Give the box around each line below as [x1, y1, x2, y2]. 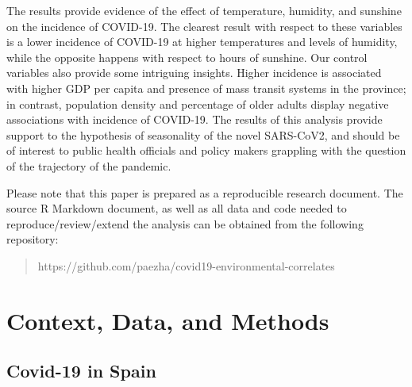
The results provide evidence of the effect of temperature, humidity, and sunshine [6, 2, 402, 18]
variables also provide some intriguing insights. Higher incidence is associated [6, 64, 382, 81]
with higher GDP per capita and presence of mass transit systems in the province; [6, 79, 406, 96]
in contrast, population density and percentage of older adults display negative [6, 95, 389, 112]
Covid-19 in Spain [6, 358, 156, 383]
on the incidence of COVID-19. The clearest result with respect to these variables [6, 17, 402, 34]
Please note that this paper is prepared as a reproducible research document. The [6, 184, 403, 201]
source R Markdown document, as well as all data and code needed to [6, 200, 347, 216]
